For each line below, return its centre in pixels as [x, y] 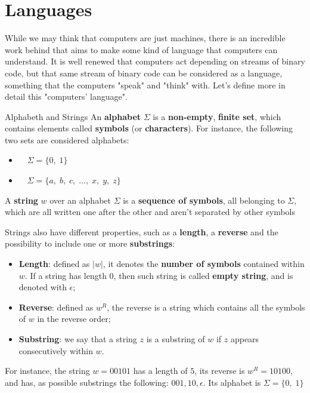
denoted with [43, 287]
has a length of [160, 371]
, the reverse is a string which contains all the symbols [206, 307]
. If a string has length [66, 275]
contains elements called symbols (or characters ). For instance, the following [149, 128]
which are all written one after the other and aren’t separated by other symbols [150, 212]
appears [245, 339]
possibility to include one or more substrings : [90, 243]
